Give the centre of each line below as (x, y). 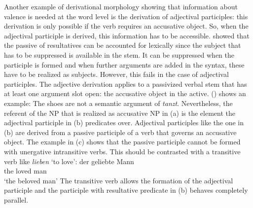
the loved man (25, 171)
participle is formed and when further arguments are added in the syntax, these (124, 64)
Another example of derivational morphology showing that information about (121, 6)
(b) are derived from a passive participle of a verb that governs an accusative (120, 132)
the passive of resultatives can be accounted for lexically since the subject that (123, 45)
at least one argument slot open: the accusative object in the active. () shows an (125, 93)
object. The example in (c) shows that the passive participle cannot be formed (122, 142)
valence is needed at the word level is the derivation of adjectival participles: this (126, 16)
